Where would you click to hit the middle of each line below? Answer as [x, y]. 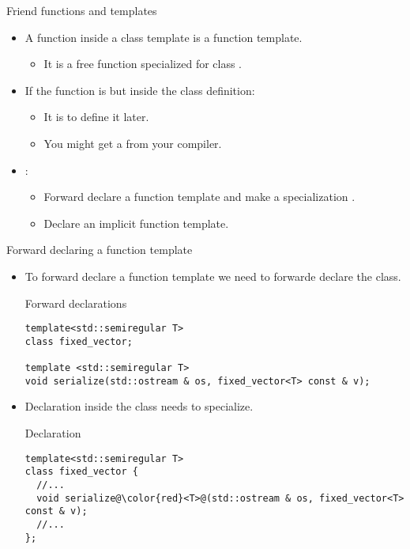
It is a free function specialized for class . [143, 64]
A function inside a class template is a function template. [164, 37]
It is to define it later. [96, 117]
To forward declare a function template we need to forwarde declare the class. [213, 276]
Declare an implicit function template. [136, 223]
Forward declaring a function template [100, 250]
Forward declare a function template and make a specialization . [199, 197]
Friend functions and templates [82, 10]
